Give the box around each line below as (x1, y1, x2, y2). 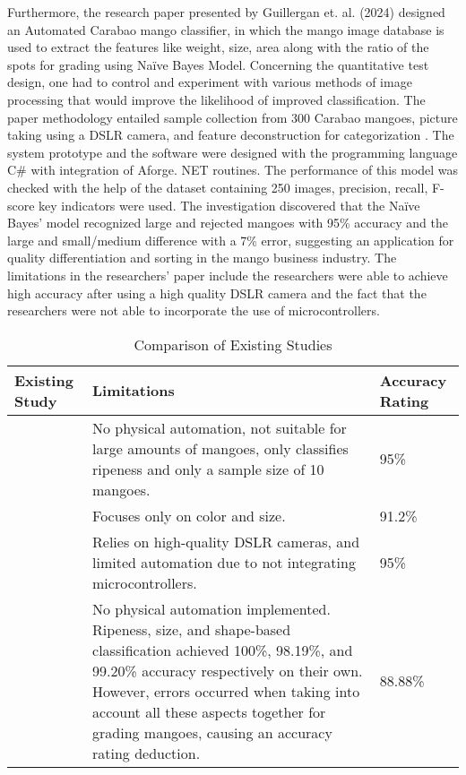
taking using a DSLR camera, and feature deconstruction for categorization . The (7, 125, 454, 144)
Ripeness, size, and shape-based (92, 618, 291, 640)
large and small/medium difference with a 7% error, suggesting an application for (7, 230, 454, 249)
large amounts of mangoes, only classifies (92, 437, 349, 459)
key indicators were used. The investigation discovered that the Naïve (39, 195, 420, 214)
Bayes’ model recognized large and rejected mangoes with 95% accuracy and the (7, 213, 448, 232)
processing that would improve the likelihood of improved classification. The (7, 90, 426, 108)
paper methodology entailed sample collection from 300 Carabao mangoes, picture (7, 108, 458, 126)
